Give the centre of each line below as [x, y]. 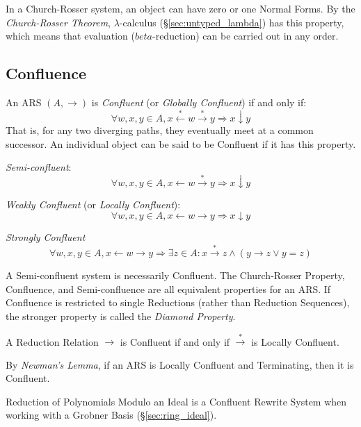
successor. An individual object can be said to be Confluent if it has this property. [181, 143]
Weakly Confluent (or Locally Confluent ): [93, 204]
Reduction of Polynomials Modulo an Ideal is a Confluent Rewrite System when [176, 401]
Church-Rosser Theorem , [58, 22]
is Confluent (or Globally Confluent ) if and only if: [199, 102]
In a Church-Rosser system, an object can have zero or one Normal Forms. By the [180, 8]
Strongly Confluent [46, 237]
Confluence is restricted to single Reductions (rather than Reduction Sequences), [178, 302]
